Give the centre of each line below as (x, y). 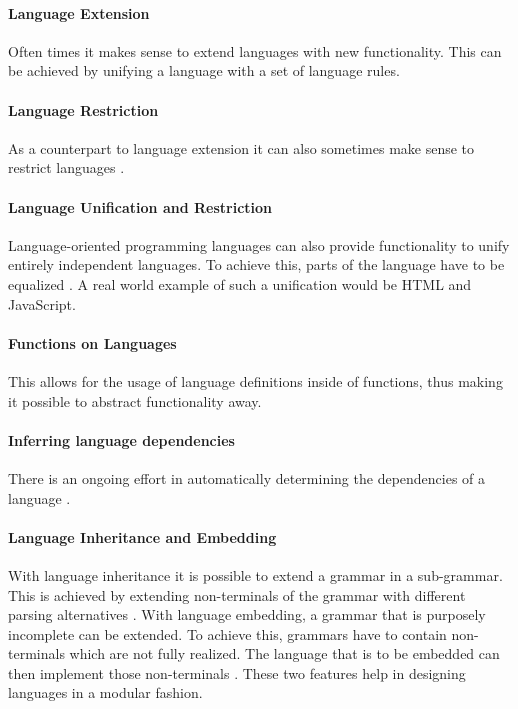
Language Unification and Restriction (140, 206)
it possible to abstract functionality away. (135, 400)
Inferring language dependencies (121, 439)
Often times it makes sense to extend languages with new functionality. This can (255, 50)
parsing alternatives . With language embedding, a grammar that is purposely (247, 614)
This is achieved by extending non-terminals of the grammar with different (237, 594)
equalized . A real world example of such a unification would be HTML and (240, 283)
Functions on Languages (92, 342)
